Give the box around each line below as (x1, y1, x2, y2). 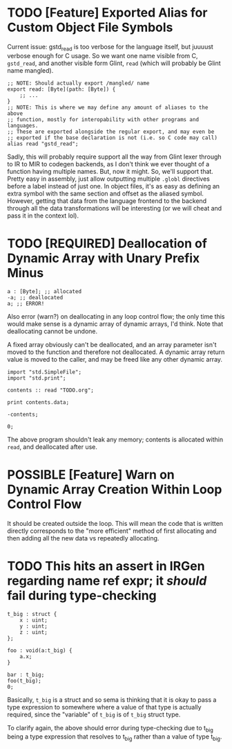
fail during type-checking (7, 588, 157, 603)
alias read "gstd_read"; (7, 140, 79, 147)
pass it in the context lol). (7, 211, 79, 220)
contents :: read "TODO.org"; (7, 387, 95, 394)
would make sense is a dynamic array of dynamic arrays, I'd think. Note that (7, 319, 223, 328)
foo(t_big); (7, 677, 41, 684)
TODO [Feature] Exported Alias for (7, 5, 208, 21)
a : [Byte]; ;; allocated (7, 288, 81, 295)
